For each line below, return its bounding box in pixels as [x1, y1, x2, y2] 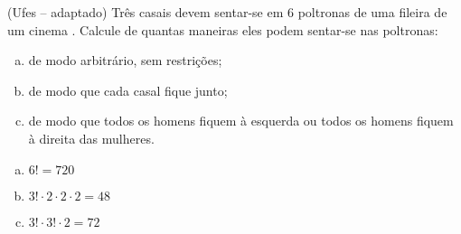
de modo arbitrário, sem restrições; [28, 51, 222, 70]
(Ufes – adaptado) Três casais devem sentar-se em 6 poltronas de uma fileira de [7, 3, 447, 21]
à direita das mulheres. [28, 128, 155, 147]
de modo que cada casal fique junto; [28, 80, 228, 99]
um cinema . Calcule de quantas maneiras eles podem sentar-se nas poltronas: [7, 20, 438, 39]
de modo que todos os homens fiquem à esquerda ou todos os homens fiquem [28, 111, 454, 130]
